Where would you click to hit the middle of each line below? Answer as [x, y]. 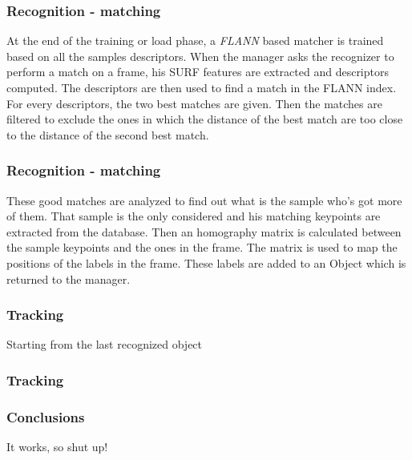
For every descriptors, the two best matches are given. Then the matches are [194, 103]
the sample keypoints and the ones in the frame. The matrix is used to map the [202, 247]
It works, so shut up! [57, 447]
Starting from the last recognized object [105, 344]
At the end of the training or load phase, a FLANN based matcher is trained [195, 40]
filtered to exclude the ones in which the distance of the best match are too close [205, 119]
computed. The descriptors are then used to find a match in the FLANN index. [202, 87]
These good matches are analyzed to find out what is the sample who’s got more [204, 200]
